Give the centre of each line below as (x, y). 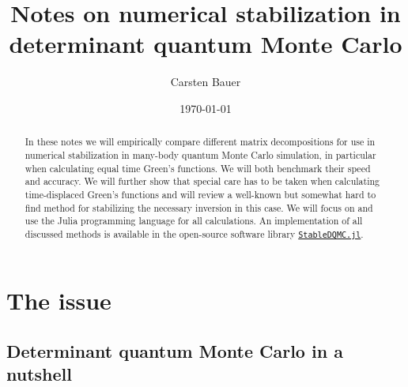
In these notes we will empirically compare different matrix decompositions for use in (200, 142)
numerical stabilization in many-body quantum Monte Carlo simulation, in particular (200, 154)
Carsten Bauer (206, 82)
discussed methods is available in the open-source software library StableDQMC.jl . (194, 233)
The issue (59, 301)
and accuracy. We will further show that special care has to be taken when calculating (202, 181)
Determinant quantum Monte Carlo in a (175, 350)
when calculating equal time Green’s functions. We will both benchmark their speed (198, 168)
